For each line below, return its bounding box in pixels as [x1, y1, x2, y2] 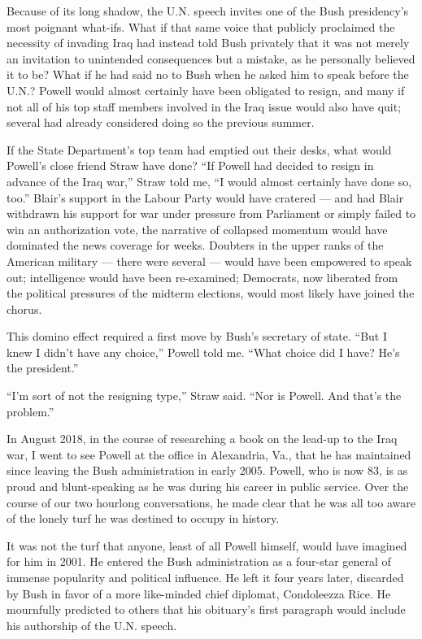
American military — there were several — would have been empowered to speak [7, 252, 412, 269]
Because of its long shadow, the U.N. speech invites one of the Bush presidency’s [7, 2, 409, 19]
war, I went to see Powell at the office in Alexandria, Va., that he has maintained [7, 446, 411, 463]
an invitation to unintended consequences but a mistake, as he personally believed [7, 50, 415, 67]
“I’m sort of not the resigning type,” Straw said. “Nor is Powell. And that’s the [7, 387, 402, 404]
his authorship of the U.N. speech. [7, 616, 177, 633]
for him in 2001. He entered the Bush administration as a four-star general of [7, 553, 391, 570]
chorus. [7, 300, 42, 317]
